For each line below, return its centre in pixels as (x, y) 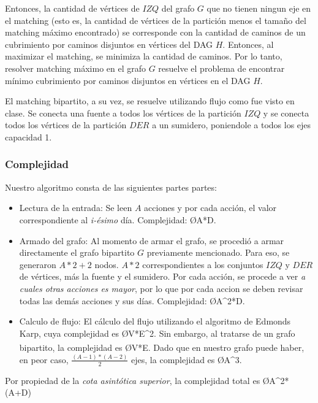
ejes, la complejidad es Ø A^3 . (187, 359)
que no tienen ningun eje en (259, 8)
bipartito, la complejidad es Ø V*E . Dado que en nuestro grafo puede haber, (162, 347)
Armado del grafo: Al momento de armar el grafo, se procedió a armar (152, 240)
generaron (38, 264)
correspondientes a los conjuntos (203, 264)
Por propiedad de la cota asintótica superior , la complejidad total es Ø (137, 380)
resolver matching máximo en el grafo (76, 68)
